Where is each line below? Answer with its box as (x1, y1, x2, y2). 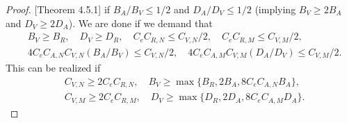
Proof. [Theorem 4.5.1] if (6, 2, 111, 16)
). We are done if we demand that (68, 15, 213, 30)
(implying (255, 2, 296, 16)
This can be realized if (6, 60, 101, 75)
